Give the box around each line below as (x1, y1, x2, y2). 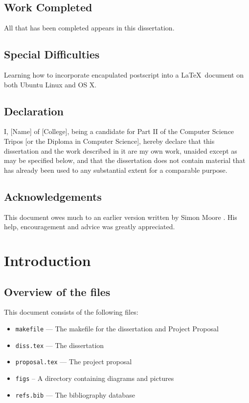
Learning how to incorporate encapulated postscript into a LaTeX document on (4, 70, 244, 80)
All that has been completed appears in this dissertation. (4, 23, 175, 33)
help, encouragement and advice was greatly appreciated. (4, 221, 175, 232)
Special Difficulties (4, 47, 100, 62)
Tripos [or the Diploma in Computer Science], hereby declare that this (4, 135, 215, 146)
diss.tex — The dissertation (15, 340, 104, 350)
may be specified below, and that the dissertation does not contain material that (4, 155, 246, 165)
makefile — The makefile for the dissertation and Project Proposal (15, 323, 219, 333)
